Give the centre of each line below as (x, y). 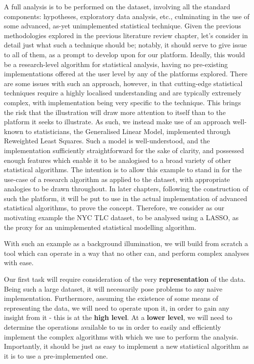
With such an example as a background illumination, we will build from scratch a (126, 243)
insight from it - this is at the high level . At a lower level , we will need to (118, 317)
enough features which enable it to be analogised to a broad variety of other (118, 160)
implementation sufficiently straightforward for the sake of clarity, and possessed (124, 150)
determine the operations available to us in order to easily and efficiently (113, 327)
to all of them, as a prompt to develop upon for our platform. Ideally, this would (125, 54)
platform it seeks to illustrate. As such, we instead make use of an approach (117, 122)
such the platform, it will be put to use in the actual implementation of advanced (126, 198)
